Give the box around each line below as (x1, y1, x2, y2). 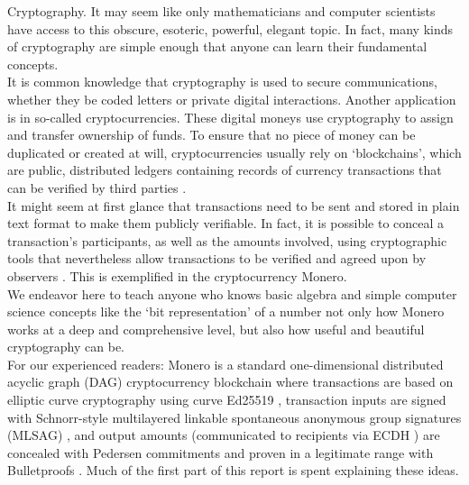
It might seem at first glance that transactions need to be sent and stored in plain (7, 196, 460, 215)
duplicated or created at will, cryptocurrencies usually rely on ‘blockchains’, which (7, 142, 462, 161)
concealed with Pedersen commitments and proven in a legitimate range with (7, 443, 434, 462)
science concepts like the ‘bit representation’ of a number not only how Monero (7, 302, 445, 321)
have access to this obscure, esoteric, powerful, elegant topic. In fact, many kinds (7, 19, 454, 38)
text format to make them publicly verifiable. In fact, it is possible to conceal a (7, 214, 445, 233)
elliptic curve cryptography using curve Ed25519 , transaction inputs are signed (7, 390, 446, 409)
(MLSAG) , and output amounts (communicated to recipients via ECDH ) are (7, 426, 440, 444)
